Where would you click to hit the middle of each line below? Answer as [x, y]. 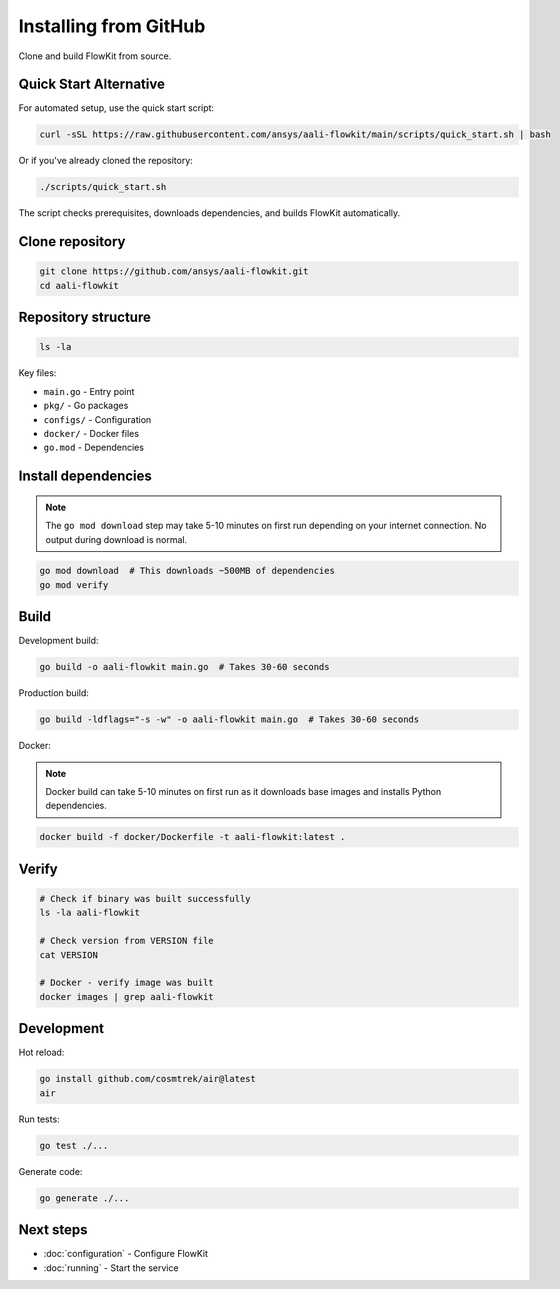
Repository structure [85, 317]
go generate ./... [84, 1198]
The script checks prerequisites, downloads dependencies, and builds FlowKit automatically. [209, 213]
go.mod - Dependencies [94, 447]
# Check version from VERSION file [126, 941]
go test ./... [74, 1145]
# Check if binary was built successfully [145, 899]
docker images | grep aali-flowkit [126, 996]
